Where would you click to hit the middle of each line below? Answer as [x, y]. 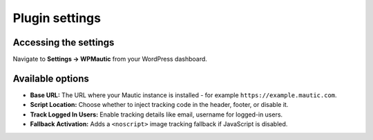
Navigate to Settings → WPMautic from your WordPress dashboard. [110, 59]
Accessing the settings [64, 42]
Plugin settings [57, 18]
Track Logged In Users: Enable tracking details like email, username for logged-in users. [156, 114]
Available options [51, 78]
